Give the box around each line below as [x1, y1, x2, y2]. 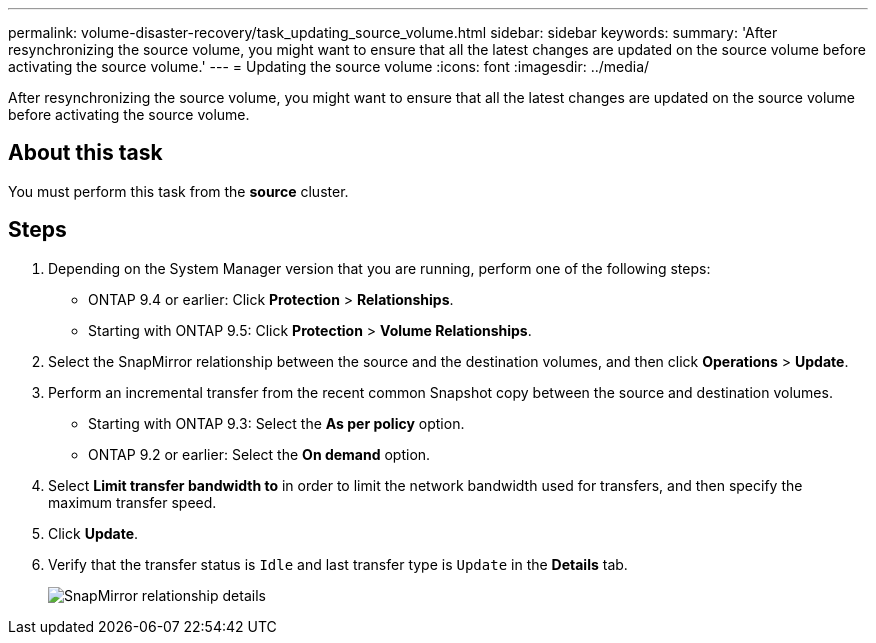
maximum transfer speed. [48, 493, 217, 511]
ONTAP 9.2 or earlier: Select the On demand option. [88, 445, 431, 463]
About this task [8, 140, 163, 166]
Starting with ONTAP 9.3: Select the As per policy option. [88, 414, 465, 432]
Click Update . [48, 524, 139, 542]
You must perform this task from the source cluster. [8, 182, 349, 200]
